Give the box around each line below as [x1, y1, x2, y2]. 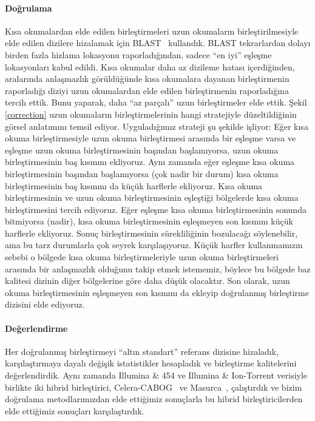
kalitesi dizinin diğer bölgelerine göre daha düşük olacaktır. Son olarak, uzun [5, 274, 290, 287]
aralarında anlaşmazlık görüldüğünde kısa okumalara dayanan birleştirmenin [5, 72, 290, 85]
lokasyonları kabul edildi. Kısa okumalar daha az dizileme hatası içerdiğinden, [5, 60, 295, 73]
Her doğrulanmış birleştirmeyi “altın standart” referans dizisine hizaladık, [5, 345, 279, 357]
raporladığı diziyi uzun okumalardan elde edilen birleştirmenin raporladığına [5, 84, 289, 96]
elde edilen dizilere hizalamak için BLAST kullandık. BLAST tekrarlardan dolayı [5, 36, 311, 49]
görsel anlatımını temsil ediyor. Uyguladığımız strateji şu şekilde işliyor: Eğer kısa [5, 120, 308, 132]
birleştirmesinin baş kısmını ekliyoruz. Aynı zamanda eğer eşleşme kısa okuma [5, 155, 295, 168]
